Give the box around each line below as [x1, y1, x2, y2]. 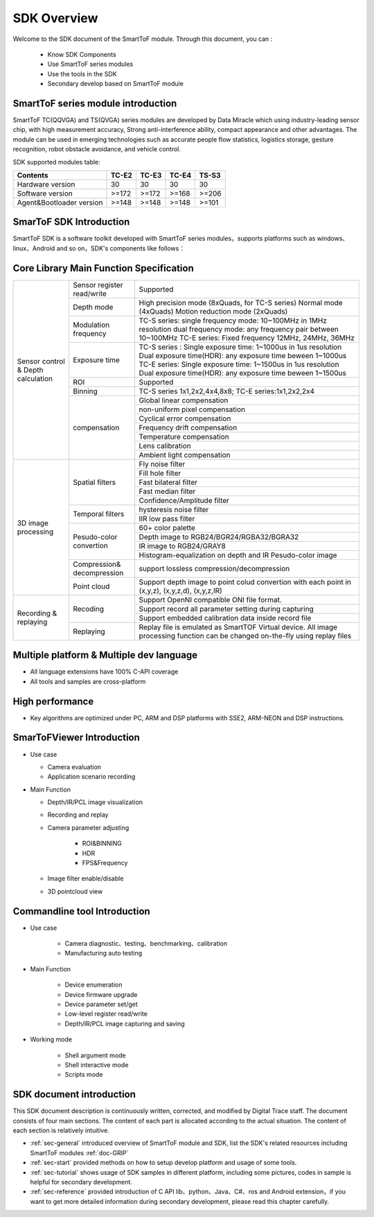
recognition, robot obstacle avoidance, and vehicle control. [12, 145, 181, 153]
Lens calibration [139, 441, 191, 450]
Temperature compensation [139, 432, 229, 441]
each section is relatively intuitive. [12, 1126, 110, 1134]
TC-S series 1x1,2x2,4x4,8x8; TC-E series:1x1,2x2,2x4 [139, 386, 315, 395]
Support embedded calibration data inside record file [139, 613, 312, 622]
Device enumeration [64, 980, 123, 989]
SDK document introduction [12, 1089, 136, 1100]
